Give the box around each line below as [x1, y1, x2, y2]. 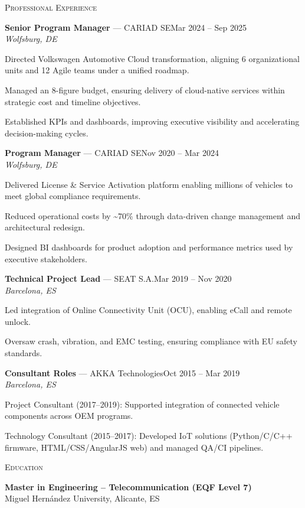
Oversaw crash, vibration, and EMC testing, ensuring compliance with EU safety [5, 335, 298, 347]
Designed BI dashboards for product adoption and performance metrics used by [5, 240, 293, 253]
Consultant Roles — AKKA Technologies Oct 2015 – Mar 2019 [5, 366, 240, 379]
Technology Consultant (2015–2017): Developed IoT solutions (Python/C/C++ [5, 429, 293, 442]
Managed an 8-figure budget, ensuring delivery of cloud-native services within [5, 83, 285, 96]
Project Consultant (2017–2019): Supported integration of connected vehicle [5, 398, 280, 410]
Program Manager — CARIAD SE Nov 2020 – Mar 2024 [5, 146, 219, 159]
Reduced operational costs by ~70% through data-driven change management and [5, 209, 300, 222]
